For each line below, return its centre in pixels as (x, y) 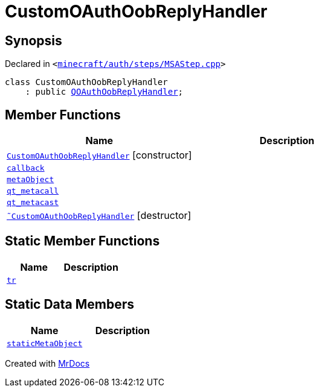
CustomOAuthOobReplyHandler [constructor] (99, 155)
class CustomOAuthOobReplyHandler (86, 82)
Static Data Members (70, 305)
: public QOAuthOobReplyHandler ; (104, 92)
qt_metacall (33, 191)
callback (26, 168)
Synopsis (34, 40)
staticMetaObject (45, 343)
